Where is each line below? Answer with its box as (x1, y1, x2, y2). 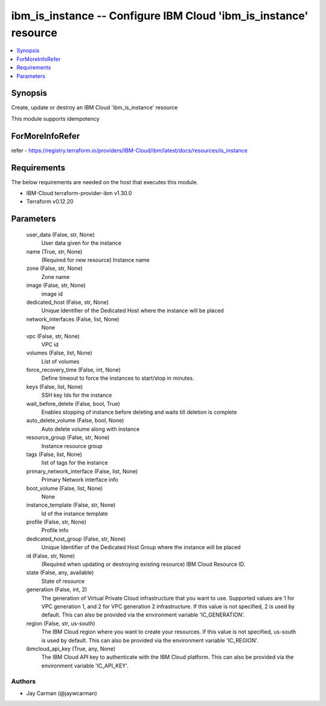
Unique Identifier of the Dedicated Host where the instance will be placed (41, 307, 224, 314)
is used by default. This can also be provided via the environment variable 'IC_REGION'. (41, 637, 259, 644)
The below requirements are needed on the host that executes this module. (11, 178, 199, 185)
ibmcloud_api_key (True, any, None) (26, 645, 116, 652)
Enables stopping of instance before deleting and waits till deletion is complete (41, 408, 237, 416)
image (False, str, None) (26, 281, 86, 289)
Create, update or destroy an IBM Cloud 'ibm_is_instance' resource (11, 104, 178, 111)
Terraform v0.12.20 (26, 198, 74, 205)
